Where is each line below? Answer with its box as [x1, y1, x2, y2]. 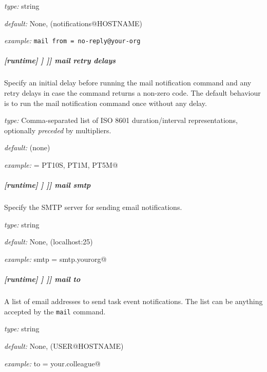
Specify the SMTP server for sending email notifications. [4, 202, 182, 212]
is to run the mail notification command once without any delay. [4, 97, 207, 108]
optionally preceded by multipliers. [4, 125, 111, 135]
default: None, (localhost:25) [4, 236, 93, 247]
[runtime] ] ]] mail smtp [4, 180, 91, 190]
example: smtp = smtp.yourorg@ [4, 253, 107, 264]
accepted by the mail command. [4, 306, 106, 316]
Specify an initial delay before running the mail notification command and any [4, 77, 252, 88]
